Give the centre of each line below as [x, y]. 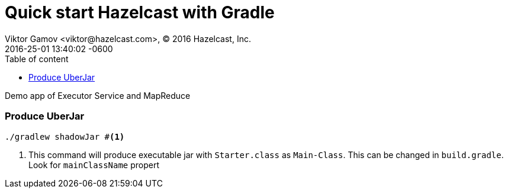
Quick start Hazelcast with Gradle [140, 12]
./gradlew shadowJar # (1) [65, 136]
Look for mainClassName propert [94, 165]
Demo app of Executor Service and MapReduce [98, 95]
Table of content [37, 59]
